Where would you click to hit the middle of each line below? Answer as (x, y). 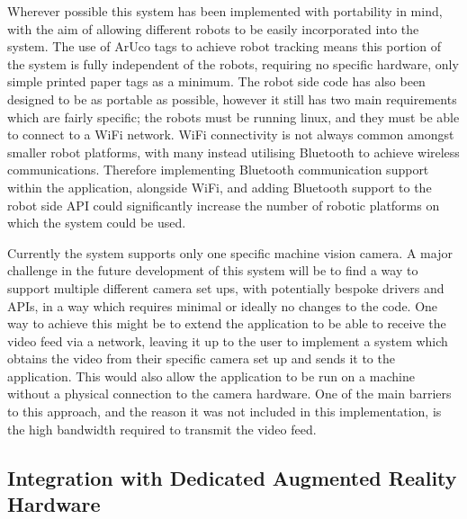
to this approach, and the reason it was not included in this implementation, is (225, 412)
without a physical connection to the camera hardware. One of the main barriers (229, 394)
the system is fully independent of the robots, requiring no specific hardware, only (233, 63)
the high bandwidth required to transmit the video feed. (162, 429)
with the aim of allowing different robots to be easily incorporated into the (213, 28)
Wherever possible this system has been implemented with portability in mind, (225, 11)
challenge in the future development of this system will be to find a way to (213, 270)
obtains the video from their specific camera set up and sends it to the (201, 358)
